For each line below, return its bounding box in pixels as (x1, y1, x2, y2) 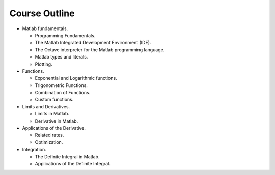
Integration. (22, 147, 47, 153)
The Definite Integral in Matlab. (35, 153, 100, 160)
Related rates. (35, 132, 64, 138)
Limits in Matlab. (35, 111, 70, 117)
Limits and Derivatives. (22, 103, 70, 109)
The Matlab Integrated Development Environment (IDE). (35, 40, 151, 46)
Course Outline (9, 8, 75, 19)
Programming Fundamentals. (35, 32, 96, 38)
